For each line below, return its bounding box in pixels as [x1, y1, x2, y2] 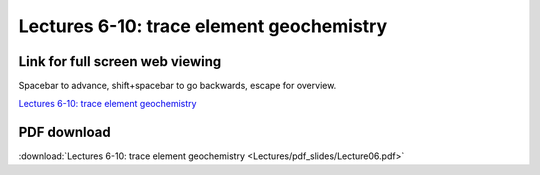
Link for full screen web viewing [18, 53, 222, 70]
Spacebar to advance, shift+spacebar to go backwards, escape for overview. [18, 80, 337, 92]
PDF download [18, 124, 112, 141]
